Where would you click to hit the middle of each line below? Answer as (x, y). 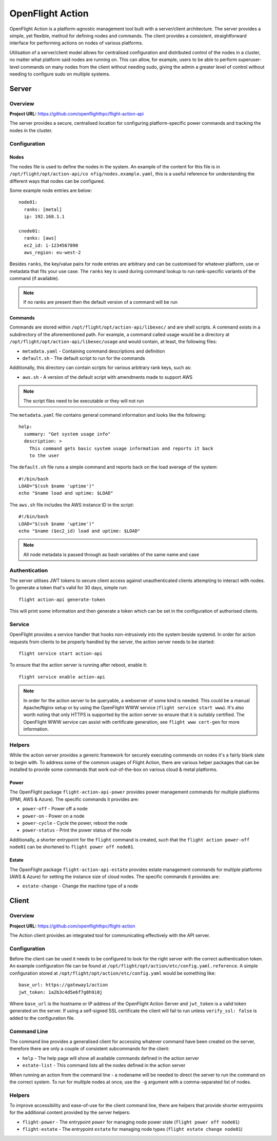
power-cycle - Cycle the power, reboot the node (75, 823)
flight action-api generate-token (62, 599)
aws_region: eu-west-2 (52, 253)
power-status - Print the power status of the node (77, 830)
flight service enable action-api (62, 677)
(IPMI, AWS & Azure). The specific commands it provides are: (74, 799)
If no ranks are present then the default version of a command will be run (101, 302)
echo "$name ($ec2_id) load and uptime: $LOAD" (80, 531)
